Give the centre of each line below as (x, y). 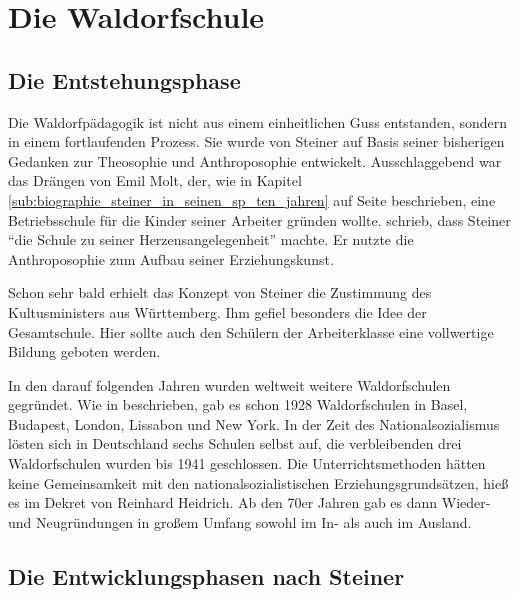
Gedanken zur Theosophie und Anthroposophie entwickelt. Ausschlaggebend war (255, 160)
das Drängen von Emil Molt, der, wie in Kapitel (155, 180)
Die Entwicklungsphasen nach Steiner (206, 575)
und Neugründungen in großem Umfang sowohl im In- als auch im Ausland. (240, 521)
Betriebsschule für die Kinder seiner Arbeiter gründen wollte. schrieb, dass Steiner (259, 219)
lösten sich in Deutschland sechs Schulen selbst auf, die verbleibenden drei (235, 443)
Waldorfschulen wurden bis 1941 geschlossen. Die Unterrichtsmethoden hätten (247, 463)
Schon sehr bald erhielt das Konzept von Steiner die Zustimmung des (220, 292)
